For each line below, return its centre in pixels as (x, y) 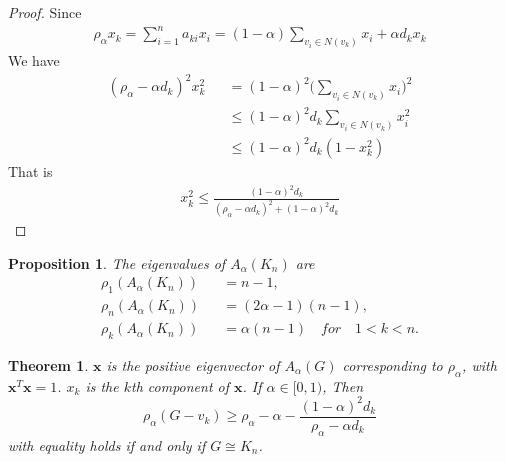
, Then (343, 385)
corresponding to (392, 364)
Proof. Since (45, 12)
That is (30, 170)
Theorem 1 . (48, 364)
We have (34, 59)
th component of (180, 385)
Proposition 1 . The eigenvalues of (117, 262)
